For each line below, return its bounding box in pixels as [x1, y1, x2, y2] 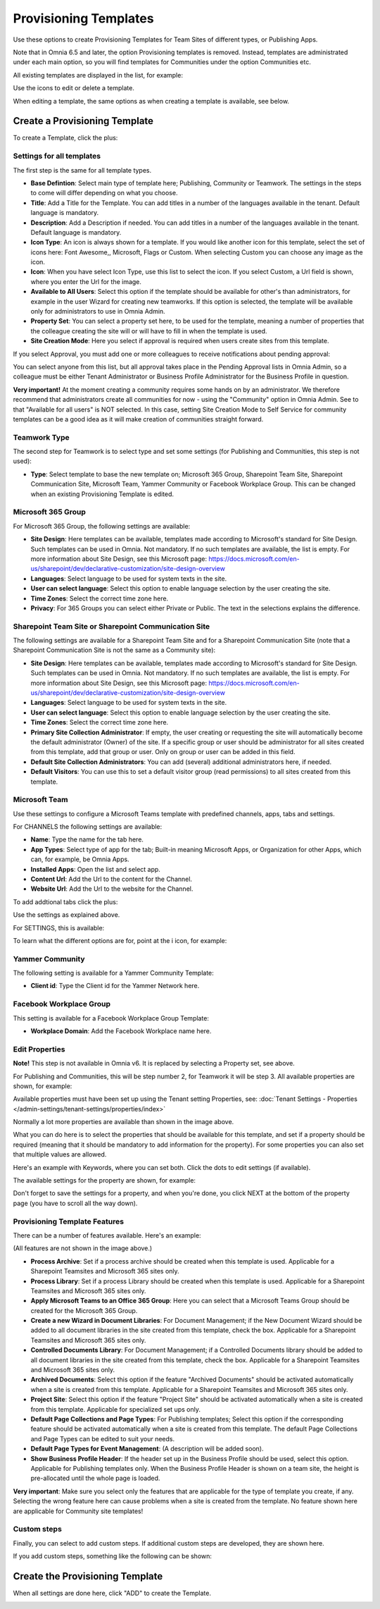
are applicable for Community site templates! [13, 1507, 144, 1515]
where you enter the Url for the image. [30, 277, 142, 285]
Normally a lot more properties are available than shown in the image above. [13, 1118, 234, 1126]
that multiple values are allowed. [13, 1150, 107, 1159]
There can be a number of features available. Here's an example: [13, 1231, 201, 1240]
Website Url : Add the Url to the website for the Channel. [30, 884, 194, 893]
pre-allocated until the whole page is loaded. [30, 1474, 160, 1483]
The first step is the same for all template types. [13, 166, 152, 174]
